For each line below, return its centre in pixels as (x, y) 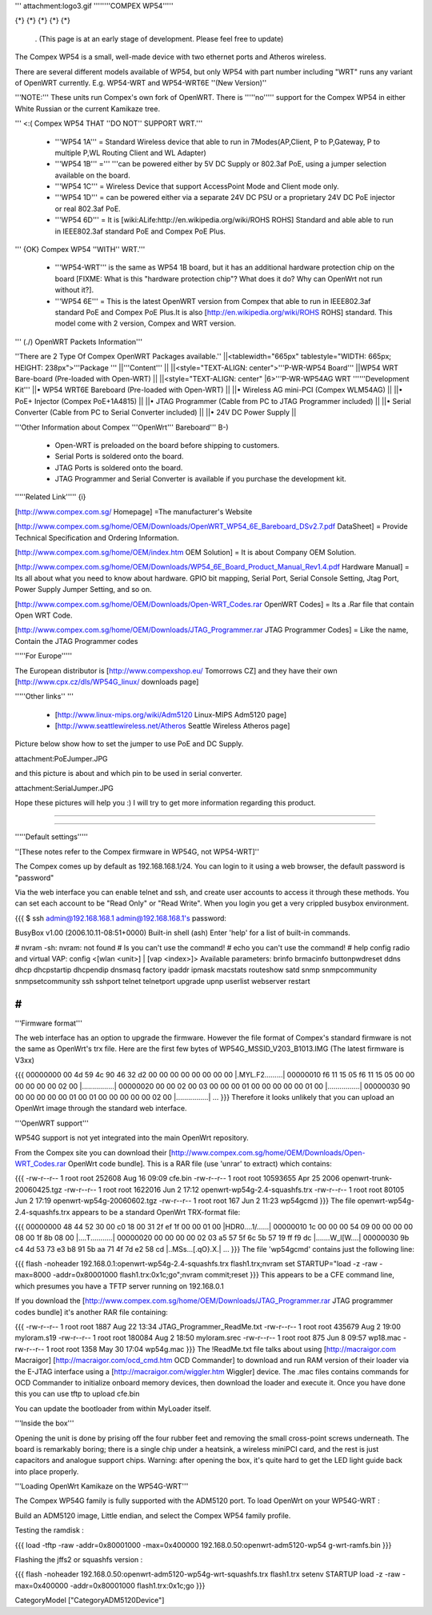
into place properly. (47, 1471)
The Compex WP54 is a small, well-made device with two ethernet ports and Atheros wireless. (171, 57)
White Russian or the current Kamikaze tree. (87, 109)
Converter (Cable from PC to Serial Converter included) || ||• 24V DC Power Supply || (156, 413)
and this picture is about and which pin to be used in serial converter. (129, 774)
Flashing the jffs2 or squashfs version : (79, 1560)
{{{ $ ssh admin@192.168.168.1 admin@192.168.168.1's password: (121, 918)
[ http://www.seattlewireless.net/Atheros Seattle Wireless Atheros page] (172, 726)
